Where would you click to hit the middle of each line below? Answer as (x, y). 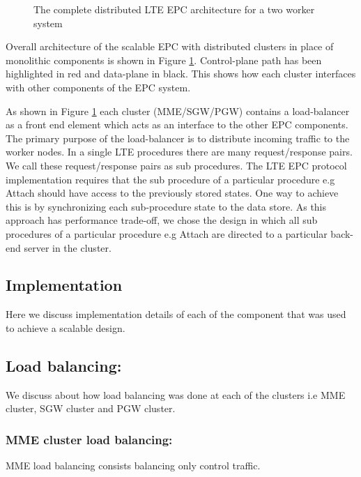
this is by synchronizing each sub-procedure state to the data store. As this (166, 206)
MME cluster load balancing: (89, 439)
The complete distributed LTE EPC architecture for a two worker (174, 9)
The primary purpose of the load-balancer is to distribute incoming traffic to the (178, 138)
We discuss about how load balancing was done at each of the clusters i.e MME (176, 394)
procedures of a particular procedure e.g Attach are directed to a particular (167, 233)
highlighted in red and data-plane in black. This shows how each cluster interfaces (181, 74)
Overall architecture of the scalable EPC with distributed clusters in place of (170, 46)
